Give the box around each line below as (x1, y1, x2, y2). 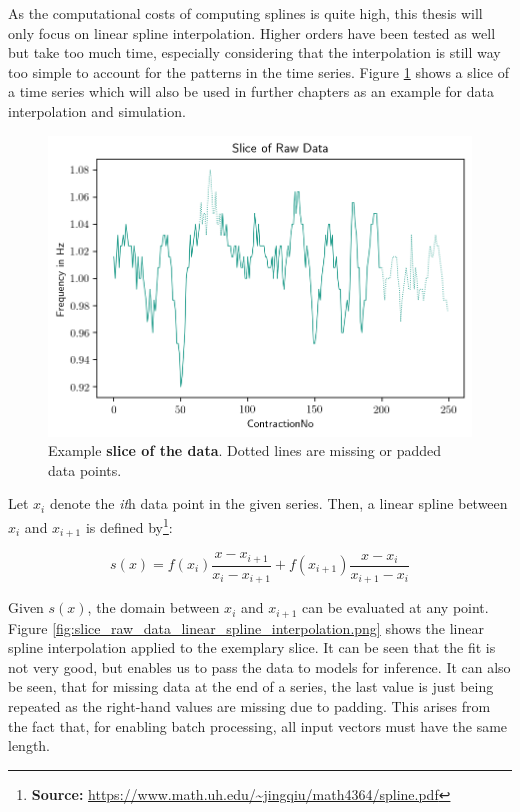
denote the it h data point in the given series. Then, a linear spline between (49, 493, 508, 514)
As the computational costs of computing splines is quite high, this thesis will (8, 3, 483, 23)
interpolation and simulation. (8, 100, 186, 121)
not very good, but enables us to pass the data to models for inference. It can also (8, 656, 511, 677)
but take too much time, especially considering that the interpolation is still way (8, 42, 501, 63)
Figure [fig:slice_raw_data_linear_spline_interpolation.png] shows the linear (8, 617, 485, 638)
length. (8, 735, 51, 756)
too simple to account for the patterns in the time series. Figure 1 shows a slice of (8, 61, 509, 82)
